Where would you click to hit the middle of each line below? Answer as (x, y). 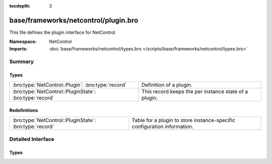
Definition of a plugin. (167, 85)
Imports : (18, 48)
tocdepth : (20, 6)
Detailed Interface (32, 139)
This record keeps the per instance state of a (195, 91)
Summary (22, 62)
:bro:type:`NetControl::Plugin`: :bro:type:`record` (70, 85)
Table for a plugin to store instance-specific (184, 120)
